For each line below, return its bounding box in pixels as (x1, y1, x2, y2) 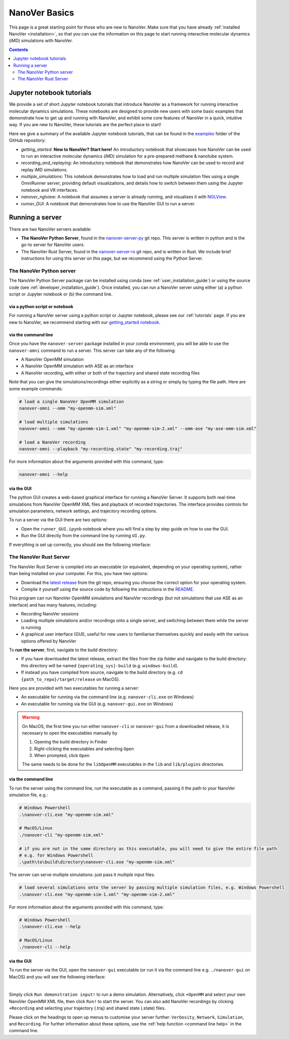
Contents (9, 47, 29, 52)
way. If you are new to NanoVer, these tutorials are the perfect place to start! (9, 122, 162, 128)
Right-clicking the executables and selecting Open (34, 745, 134, 752)
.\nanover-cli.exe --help (19, 924, 81, 929)
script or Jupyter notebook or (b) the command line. (9, 291, 113, 297)
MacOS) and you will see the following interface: (9, 973, 106, 980)
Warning (22, 714, 40, 720)
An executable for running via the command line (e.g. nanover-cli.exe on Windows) (21, 694, 194, 700)
